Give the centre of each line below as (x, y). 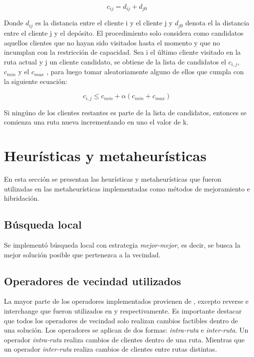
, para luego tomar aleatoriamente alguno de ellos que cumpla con (145, 72)
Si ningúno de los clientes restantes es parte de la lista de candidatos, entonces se (125, 112)
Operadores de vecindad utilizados (93, 281)
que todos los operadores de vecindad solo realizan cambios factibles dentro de (121, 320)
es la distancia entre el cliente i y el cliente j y (104, 23)
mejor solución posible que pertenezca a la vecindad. (82, 254)
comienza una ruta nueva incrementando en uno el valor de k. (96, 122)
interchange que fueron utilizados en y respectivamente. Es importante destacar (123, 311)
